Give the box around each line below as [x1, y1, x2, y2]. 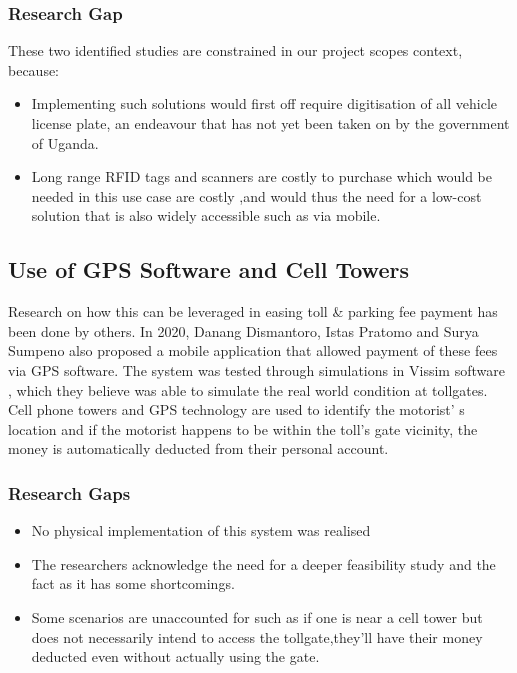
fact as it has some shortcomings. [31, 573, 235, 594]
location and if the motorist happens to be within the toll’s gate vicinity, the [8, 418, 478, 439]
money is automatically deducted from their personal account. [8, 438, 389, 459]
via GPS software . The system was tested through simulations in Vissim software [8, 359, 505, 380]
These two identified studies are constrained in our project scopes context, [8, 40, 463, 61]
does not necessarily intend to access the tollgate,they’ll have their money [31, 626, 483, 647]
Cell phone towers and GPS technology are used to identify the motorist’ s [8, 399, 465, 420]
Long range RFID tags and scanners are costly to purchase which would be [31, 166, 492, 187]
